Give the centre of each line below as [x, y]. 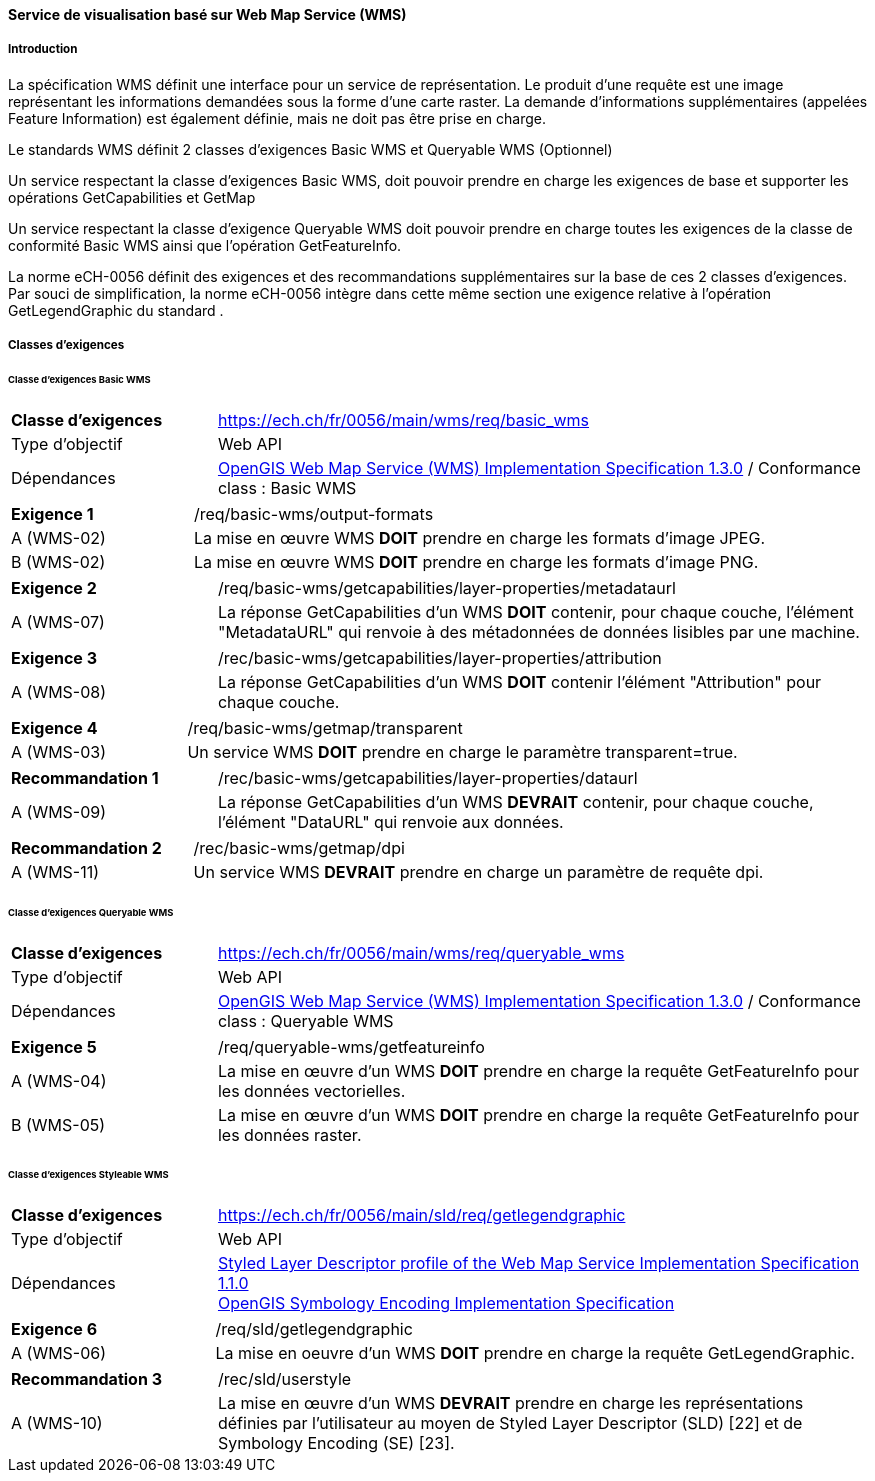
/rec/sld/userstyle [284, 1379]
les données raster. [289, 1134]
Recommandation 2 [86, 847]
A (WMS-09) [59, 811]
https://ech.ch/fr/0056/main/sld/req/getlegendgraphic [421, 1215]
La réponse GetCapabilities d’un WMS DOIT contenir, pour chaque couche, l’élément [535, 611]
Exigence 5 [54, 1046]
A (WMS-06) [59, 1353]
